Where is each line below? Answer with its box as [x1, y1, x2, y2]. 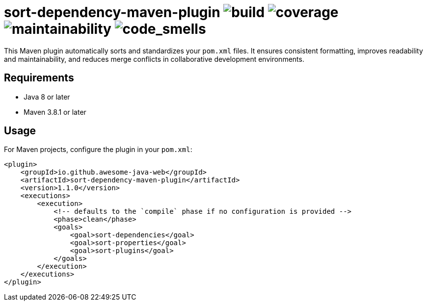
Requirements [4, 72, 74, 84]
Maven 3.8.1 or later [24, 107, 86, 116]
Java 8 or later [24, 92, 70, 101]
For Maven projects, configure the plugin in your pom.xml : [4, 145, 192, 154]
